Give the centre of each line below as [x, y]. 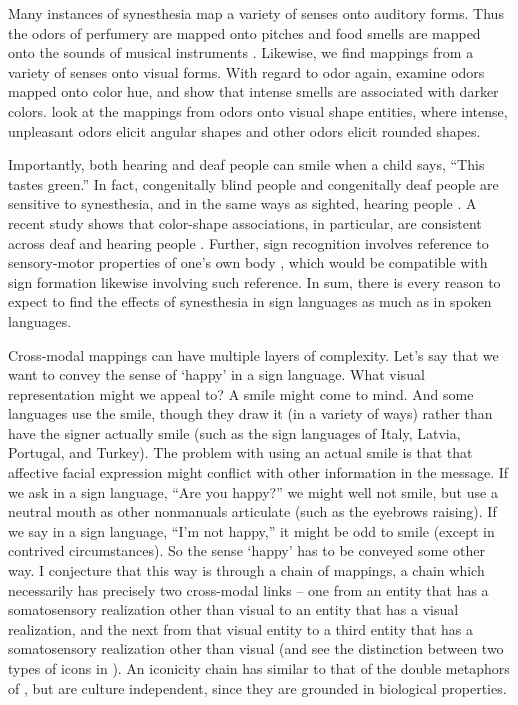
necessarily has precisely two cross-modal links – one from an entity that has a [248, 589]
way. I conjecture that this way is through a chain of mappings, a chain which [246, 570]
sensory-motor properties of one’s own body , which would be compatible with [248, 262]
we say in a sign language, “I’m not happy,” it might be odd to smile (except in [251, 530]
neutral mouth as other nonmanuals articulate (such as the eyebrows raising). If [252, 511]
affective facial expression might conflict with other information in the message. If [258, 472]
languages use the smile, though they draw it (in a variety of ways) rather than [250, 413]
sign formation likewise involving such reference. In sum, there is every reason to [254, 281]
